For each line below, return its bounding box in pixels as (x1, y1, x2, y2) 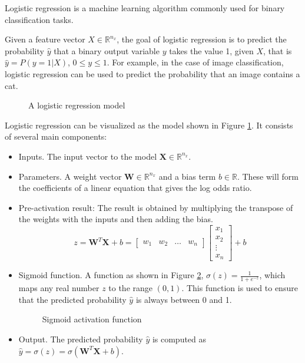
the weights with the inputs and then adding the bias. (18, 213, 213, 225)
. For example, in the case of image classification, (107, 56, 284, 68)
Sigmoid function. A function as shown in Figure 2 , (18, 269, 204, 281)
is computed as (152, 333, 207, 345)
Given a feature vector (5, 33, 85, 45)
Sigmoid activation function (42, 313, 142, 325)
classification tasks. (5, 13, 74, 25)
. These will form (237, 170, 299, 182)
